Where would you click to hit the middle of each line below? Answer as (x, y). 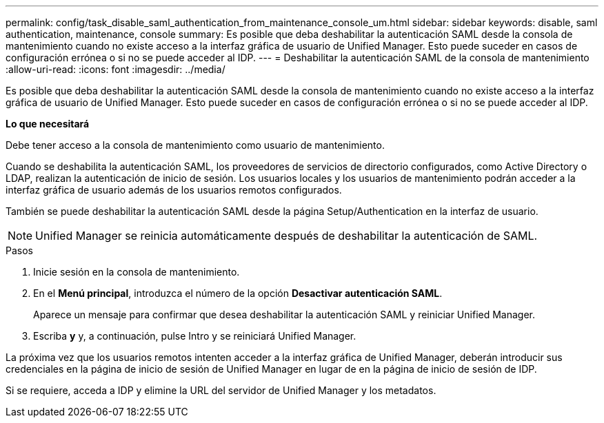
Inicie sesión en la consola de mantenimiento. (137, 272)
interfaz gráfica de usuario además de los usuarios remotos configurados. (174, 190)
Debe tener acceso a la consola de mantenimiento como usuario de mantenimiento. (195, 145)
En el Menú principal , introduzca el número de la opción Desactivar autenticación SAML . (238, 293)
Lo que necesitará (48, 124)
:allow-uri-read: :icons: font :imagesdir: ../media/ (115, 69)
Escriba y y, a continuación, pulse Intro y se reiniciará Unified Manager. (195, 336)
